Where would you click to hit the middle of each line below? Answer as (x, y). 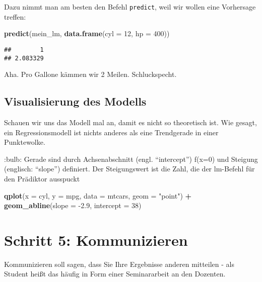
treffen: (15, 16)
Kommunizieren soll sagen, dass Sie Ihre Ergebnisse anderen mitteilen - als (119, 264)
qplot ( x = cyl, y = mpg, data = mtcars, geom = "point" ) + (98, 195)
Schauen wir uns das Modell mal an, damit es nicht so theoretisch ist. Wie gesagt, (130, 122)
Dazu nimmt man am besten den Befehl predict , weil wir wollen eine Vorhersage (130, 7)
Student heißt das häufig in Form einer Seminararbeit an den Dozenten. (115, 274)
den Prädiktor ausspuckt (42, 178)
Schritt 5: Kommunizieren (96, 240)
